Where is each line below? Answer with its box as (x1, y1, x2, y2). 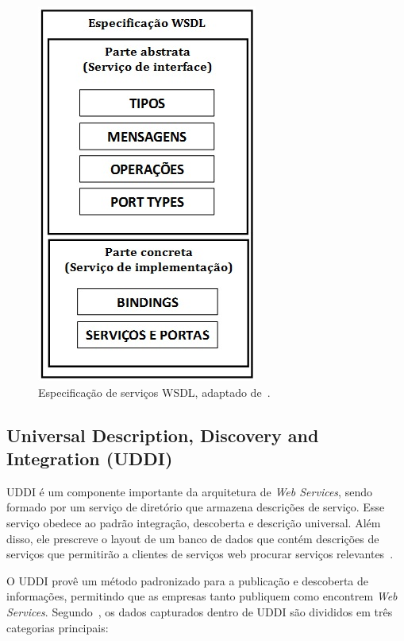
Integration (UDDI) (6, 445, 173, 470)
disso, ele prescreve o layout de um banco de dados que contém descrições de (6, 530, 379, 546)
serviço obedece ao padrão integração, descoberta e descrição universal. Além (6, 514, 381, 530)
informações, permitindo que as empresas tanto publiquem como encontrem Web (6, 588, 398, 604)
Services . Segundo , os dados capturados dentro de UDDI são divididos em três (6, 603, 393, 620)
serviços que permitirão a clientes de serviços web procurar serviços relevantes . (6, 546, 394, 562)
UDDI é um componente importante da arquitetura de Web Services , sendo (6, 483, 372, 499)
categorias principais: (6, 619, 109, 635)
